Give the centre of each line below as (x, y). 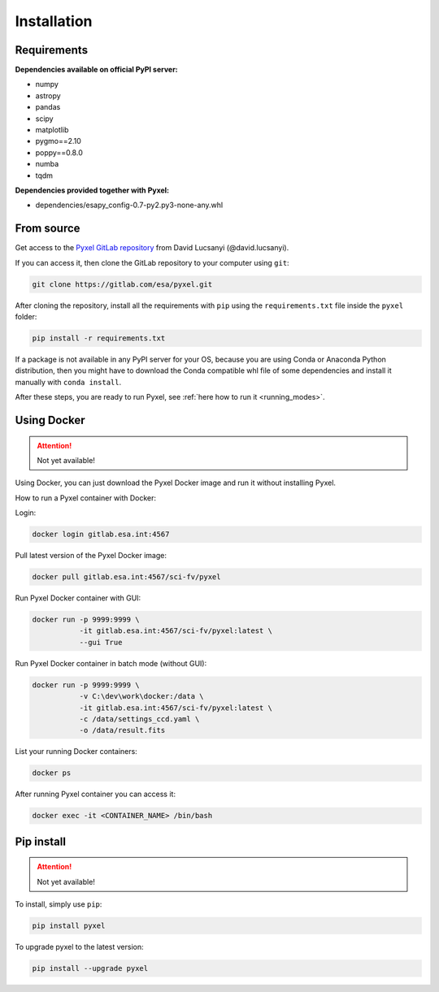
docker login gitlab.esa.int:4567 (101, 535)
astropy (48, 95)
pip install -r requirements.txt (99, 338)
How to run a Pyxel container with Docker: (86, 498)
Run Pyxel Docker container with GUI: (78, 598)
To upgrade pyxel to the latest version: (79, 947)
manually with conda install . (68, 382)
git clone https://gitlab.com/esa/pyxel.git (122, 284)
